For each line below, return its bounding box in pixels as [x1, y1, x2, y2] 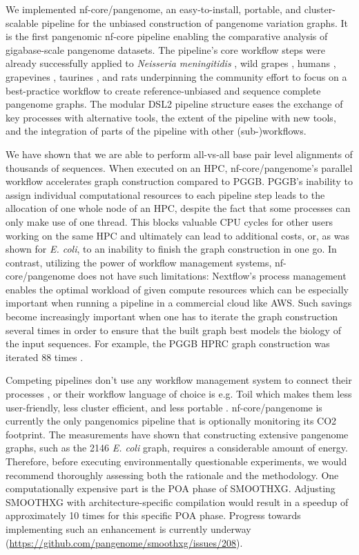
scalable [6, 15, 39, 30]
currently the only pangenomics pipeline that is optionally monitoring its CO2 [6, 413, 337, 428]
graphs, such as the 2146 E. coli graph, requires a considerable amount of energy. [6, 440, 348, 455]
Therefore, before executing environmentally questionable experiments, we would [6, 454, 347, 468]
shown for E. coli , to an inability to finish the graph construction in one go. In [6, 242, 337, 256]
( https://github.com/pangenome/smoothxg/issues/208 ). [6, 535, 243, 549]
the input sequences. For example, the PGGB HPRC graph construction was [6, 336, 330, 351]
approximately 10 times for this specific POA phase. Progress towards [6, 508, 301, 523]
